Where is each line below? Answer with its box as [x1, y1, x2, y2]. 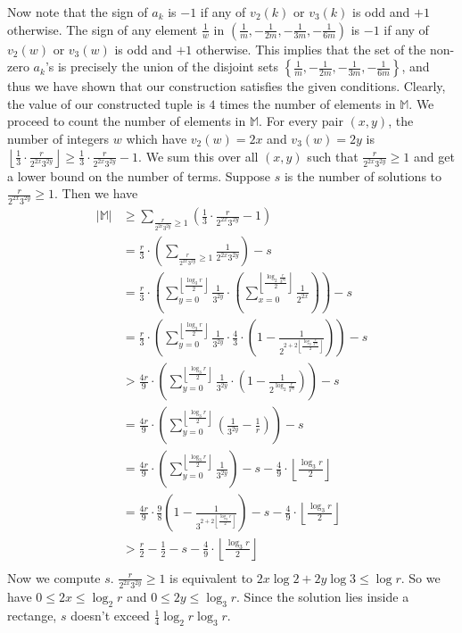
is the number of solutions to [284, 166, 442, 185]
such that [307, 146, 359, 165]
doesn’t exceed [70, 606, 150, 625]
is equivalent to [169, 568, 253, 587]
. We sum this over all [138, 146, 259, 165]
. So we [400, 568, 441, 587]
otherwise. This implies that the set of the [195, 39, 426, 58]
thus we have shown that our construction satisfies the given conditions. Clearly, [7, 77, 446, 96]
